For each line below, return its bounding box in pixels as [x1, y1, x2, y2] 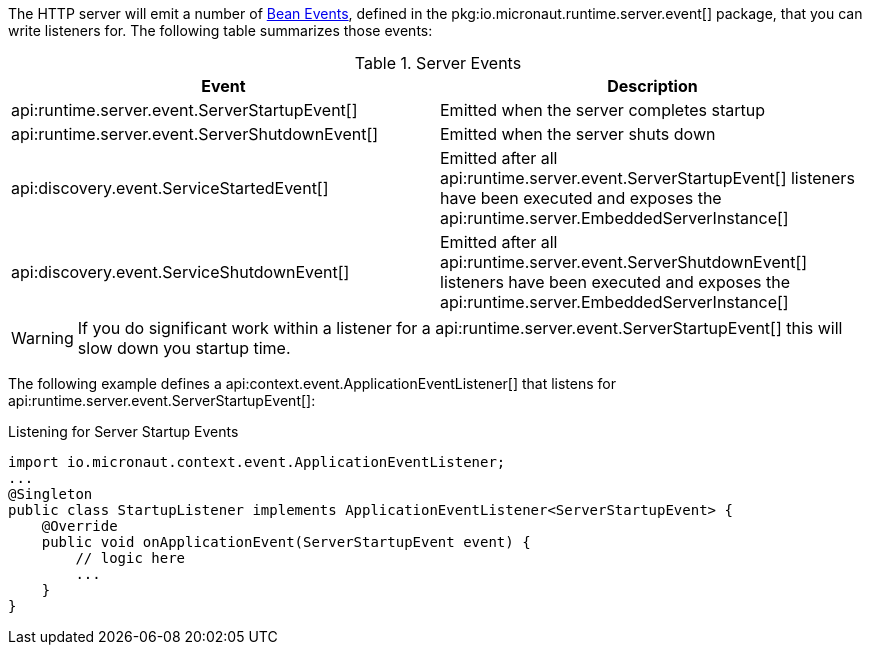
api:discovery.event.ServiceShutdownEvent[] [11, 262, 350, 282]
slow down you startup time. [77, 338, 291, 358]
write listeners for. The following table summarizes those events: [8, 22, 433, 39]
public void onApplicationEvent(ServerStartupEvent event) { [41, 534, 531, 550]
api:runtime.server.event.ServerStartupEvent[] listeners [440, 168, 855, 188]
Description [607, 76, 698, 96]
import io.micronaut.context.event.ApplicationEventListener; [8, 454, 506, 470]
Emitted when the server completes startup [440, 100, 765, 120]
